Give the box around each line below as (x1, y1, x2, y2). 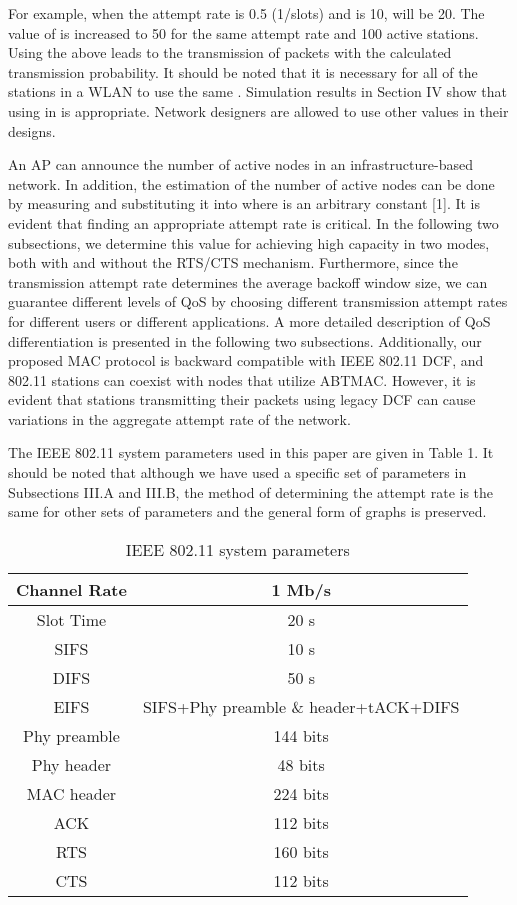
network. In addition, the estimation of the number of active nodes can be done (8, 173, 495, 194)
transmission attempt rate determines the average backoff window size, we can (8, 271, 488, 292)
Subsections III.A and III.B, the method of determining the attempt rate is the (8, 481, 494, 502)
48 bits (277, 752, 325, 776)
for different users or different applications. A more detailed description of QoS (8, 310, 491, 331)
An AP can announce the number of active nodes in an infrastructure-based (8, 154, 473, 175)
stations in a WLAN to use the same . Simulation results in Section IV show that (8, 81, 507, 102)
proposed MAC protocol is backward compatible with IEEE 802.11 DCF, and (8, 350, 484, 371)
